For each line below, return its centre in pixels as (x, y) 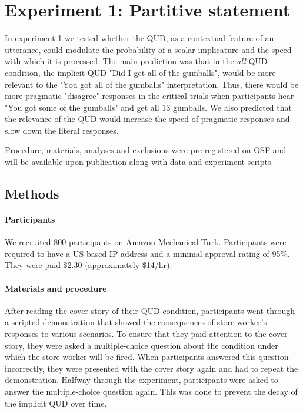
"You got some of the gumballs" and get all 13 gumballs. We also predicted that (148, 107)
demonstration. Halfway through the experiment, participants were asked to (141, 380)
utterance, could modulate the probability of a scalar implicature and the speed (148, 49)
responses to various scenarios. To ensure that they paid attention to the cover (146, 333)
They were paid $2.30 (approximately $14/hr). (89, 265)
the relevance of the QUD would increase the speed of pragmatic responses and (147, 119)
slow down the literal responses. (62, 130)
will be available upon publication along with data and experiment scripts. (139, 162)
